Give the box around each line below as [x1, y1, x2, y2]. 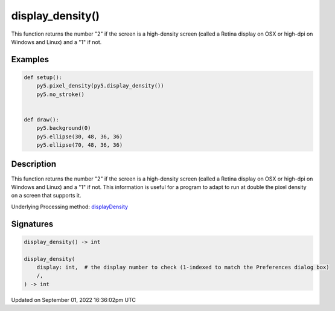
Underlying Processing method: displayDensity [11, 203, 129, 210]
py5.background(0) [36, 124, 91, 132]
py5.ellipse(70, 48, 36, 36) [36, 142, 123, 149]
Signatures [11, 219, 54, 229]
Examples [11, 54, 49, 65]
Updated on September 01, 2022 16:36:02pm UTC [11, 296, 136, 303]
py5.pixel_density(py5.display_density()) [36, 82, 164, 89]
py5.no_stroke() [36, 91, 85, 98]
